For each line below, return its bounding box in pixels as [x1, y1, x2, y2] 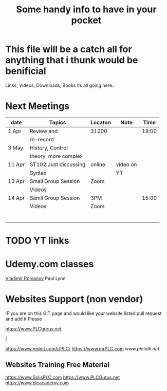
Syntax [29, 169, 47, 176]
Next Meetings [5, 100, 70, 112]
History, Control [29, 144, 68, 151]
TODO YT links [5, 235, 69, 247]
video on [116, 161, 137, 168]
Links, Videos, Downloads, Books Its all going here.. [5, 82, 115, 88]
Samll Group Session [29, 194, 80, 201]
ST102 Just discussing [29, 161, 86, 168]
